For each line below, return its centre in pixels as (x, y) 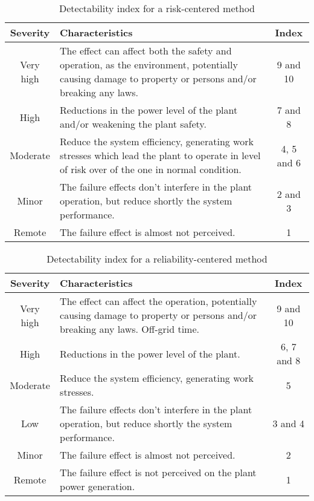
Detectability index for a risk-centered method (157, 8)
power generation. (98, 486)
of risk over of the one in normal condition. (151, 169)
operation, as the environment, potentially (149, 64)
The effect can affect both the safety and (146, 51)
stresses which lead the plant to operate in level (160, 155)
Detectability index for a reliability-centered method (157, 259)
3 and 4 (288, 423)
